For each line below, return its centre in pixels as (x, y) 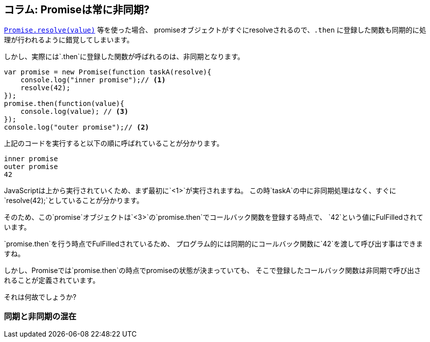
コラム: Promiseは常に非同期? (77, 10)
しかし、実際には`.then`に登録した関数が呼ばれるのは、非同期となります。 (124, 57)
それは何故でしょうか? (40, 297)
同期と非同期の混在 (40, 316)
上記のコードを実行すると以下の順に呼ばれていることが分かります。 (114, 143)
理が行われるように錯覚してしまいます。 (69, 40)
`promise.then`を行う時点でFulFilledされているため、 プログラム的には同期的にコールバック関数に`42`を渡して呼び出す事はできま (214, 244)
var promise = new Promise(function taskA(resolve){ (108, 72)
